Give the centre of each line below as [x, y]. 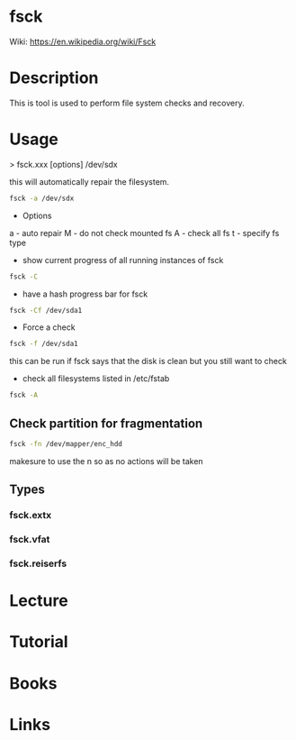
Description [54, 78]
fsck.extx [31, 516]
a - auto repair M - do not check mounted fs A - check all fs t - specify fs [144, 233]
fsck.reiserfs [38, 563]
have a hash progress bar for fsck [85, 294]
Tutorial [39, 642]
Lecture [39, 601]
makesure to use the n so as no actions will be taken [107, 461]
